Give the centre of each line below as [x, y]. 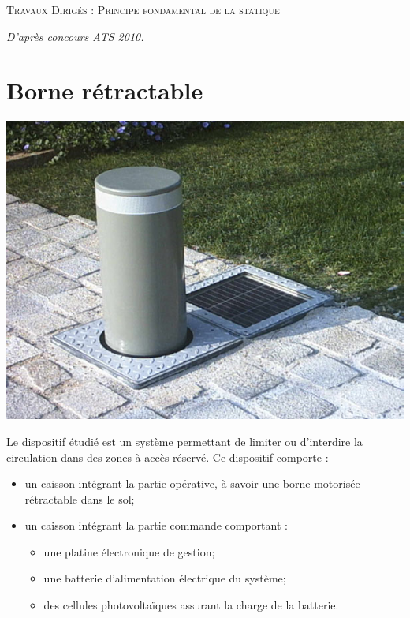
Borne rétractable [105, 90]
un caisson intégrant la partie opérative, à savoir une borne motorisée [192, 483]
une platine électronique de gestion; [129, 551]
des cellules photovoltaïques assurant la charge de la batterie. [191, 605]
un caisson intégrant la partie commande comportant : [156, 525]
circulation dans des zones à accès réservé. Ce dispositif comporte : [168, 457]
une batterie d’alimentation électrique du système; [165, 578]
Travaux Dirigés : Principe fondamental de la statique [143, 9]
